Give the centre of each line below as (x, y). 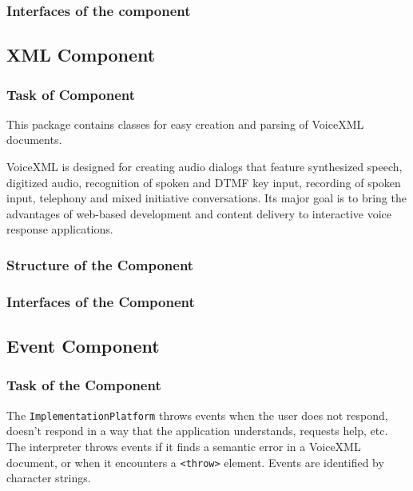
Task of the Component (84, 385)
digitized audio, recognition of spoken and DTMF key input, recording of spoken (204, 182)
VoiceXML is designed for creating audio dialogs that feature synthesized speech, (205, 167)
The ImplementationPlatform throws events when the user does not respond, (197, 415)
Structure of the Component (100, 264)
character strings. (49, 478)
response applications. (60, 229)
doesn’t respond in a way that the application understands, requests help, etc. (197, 431)
